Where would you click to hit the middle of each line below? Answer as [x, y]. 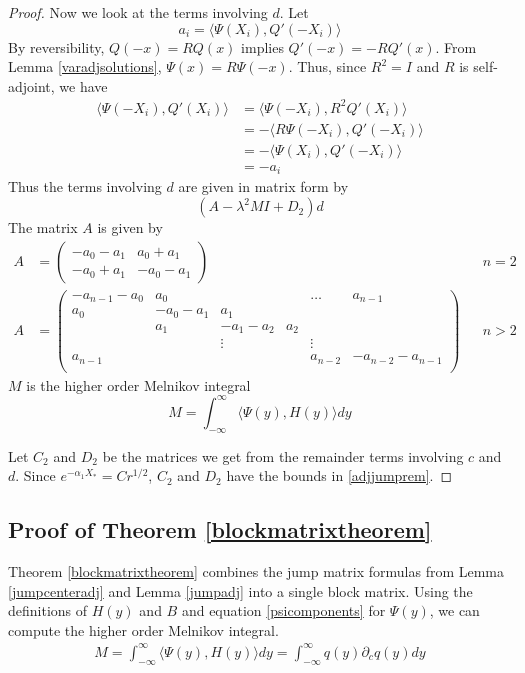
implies [262, 46]
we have [83, 85]
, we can [454, 610]
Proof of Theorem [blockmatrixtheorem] [220, 529]
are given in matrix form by [263, 186]
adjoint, [31, 85]
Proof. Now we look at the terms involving [138, 12]
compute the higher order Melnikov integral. [143, 629]
